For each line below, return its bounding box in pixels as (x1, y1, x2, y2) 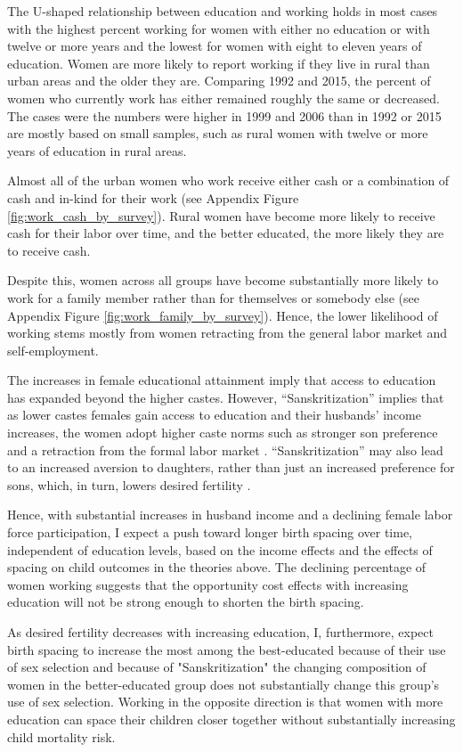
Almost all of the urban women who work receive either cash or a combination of (7, 171, 450, 190)
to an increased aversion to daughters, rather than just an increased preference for (7, 458, 455, 477)
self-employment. (7, 340, 99, 359)
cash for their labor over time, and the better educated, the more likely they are (7, 224, 444, 242)
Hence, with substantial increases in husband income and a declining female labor (7, 505, 453, 524)
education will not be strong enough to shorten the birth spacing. (7, 593, 364, 611)
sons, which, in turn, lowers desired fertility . (7, 475, 251, 494)
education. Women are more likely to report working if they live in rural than (7, 53, 430, 72)
